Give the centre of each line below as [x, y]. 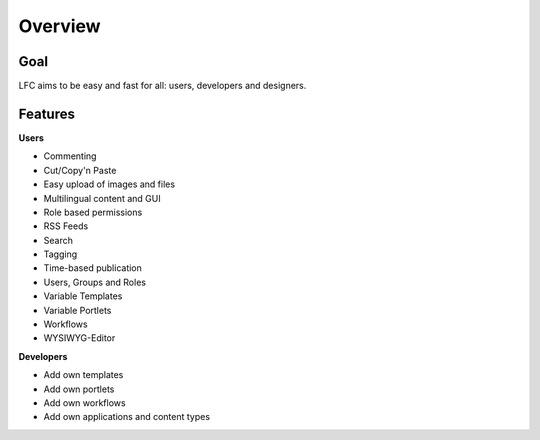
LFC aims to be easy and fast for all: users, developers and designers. [162, 86]
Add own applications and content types [126, 417]
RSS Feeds [66, 226]
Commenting [70, 156]
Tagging [60, 254]
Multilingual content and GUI [102, 198]
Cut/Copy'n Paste [80, 170]
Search [58, 240]
